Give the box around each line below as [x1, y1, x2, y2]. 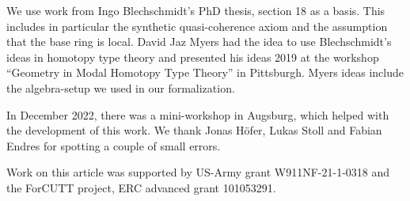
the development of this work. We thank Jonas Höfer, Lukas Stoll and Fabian [6, 122, 382, 138]
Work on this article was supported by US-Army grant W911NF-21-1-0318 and [6, 164, 390, 180]
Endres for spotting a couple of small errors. [6, 137, 221, 154]
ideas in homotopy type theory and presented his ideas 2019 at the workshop [6, 48, 379, 65]
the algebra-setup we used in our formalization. [6, 79, 235, 96]
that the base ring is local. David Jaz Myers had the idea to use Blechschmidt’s [6, 33, 392, 50]
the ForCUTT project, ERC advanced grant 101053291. [6, 179, 276, 195]
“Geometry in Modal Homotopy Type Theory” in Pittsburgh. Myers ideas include [6, 64, 404, 81]
